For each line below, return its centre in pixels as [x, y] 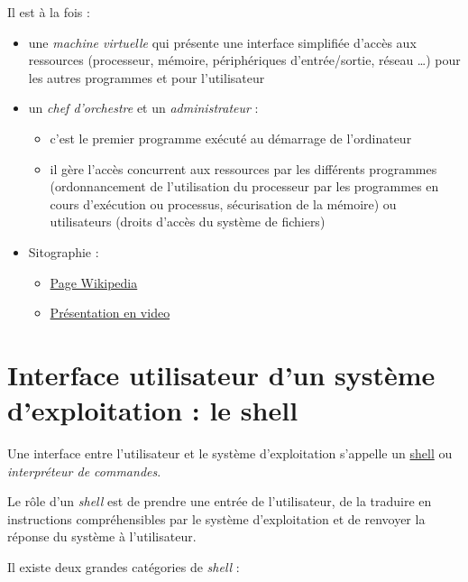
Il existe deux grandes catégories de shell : [124, 567]
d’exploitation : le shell [153, 410]
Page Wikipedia [94, 282]
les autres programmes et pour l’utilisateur [147, 77]
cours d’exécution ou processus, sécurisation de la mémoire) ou [223, 203]
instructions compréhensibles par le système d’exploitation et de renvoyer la [216, 518]
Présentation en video [110, 313]
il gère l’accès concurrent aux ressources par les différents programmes [243, 168]
